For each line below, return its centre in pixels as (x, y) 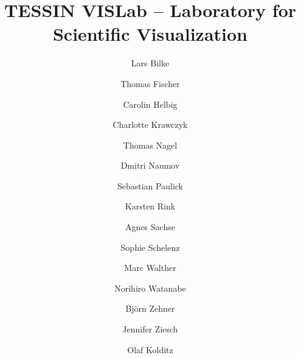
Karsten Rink (150, 206)
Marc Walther (150, 268)
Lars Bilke (150, 63)
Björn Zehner (150, 308)
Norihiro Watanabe (150, 288)
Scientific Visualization (150, 34)
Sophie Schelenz (150, 247)
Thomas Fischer (150, 83)
